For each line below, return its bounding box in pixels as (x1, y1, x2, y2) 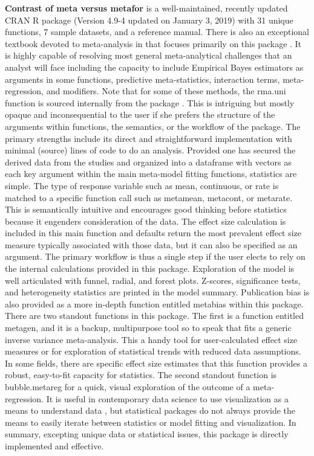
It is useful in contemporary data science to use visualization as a (46, 392, 289, 405)
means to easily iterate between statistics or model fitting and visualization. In (5, 416, 296, 428)
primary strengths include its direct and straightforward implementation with (5, 132, 292, 144)
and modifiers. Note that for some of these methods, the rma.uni (46, 85, 286, 97)
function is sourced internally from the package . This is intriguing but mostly (5, 96, 295, 109)
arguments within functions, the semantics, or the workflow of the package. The (5, 120, 301, 132)
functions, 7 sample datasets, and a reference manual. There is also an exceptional (5, 25, 309, 38)
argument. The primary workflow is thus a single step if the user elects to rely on (5, 250, 306, 263)
